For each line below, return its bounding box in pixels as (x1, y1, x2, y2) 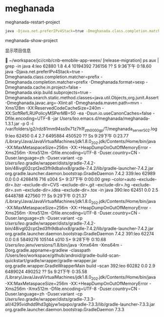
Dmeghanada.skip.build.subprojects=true (5, 89, 89, 95)
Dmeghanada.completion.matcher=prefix (5, 79, 88, 85)
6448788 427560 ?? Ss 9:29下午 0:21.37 (5, 193, 87, 199)
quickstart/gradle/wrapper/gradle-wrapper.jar (5, 258, 97, 264)
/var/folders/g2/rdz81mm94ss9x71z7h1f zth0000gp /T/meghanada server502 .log (5, 126, 158, 133)
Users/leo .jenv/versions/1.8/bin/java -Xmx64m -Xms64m (5, 242, 120, 248)
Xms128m (5, 105, 25, 111)
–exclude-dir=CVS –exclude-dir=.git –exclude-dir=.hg (21, 182, 130, 188)
